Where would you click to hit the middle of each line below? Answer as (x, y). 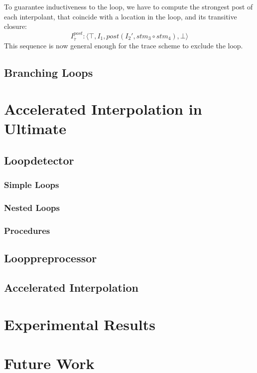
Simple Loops (32, 185)
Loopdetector (39, 160)
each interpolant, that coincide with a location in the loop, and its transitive (121, 16)
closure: (16, 26)
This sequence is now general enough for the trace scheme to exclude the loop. (124, 45)
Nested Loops (32, 208)
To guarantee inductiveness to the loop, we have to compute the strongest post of (128, 6)
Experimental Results (80, 324)
